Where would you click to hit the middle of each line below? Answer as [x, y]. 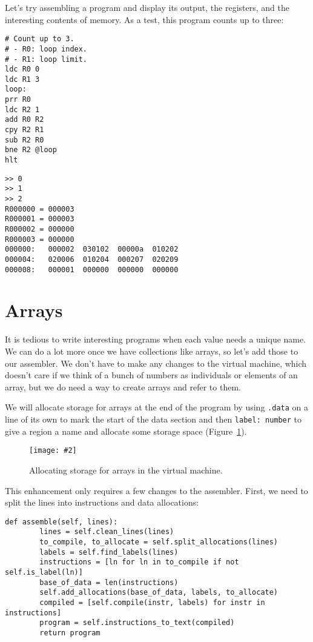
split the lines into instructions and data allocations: [102, 502]
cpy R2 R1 [25, 130]
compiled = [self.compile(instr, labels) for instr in [152, 602]
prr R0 [18, 100]
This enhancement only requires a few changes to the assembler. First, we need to [156, 490]
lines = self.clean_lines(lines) [107, 532]
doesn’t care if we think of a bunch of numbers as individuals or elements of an [151, 375]
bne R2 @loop [31, 150]
